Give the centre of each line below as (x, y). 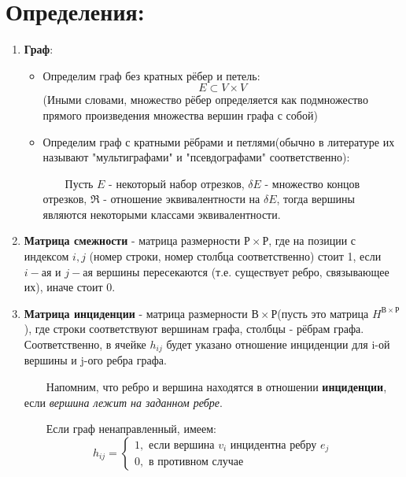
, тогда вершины (316, 199)
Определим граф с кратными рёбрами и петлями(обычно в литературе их (219, 141)
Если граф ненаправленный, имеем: (131, 429)
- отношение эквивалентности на (182, 199)
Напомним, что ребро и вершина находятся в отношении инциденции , (216, 387)
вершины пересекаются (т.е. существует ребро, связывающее (243, 271)
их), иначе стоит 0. (70, 287)
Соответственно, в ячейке (85, 344)
